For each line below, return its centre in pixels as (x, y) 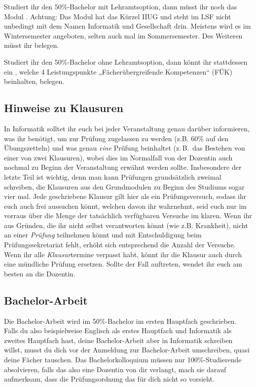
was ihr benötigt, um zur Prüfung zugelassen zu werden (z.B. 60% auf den (116, 138)
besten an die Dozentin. (40, 273)
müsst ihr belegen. (32, 45)
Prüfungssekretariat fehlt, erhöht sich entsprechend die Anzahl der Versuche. (120, 245)
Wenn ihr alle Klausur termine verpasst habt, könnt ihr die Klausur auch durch (123, 254)
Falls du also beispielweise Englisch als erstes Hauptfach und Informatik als (118, 330)
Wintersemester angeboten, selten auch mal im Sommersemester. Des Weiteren (123, 35)
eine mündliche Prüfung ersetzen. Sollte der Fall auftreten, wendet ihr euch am (123, 264)
